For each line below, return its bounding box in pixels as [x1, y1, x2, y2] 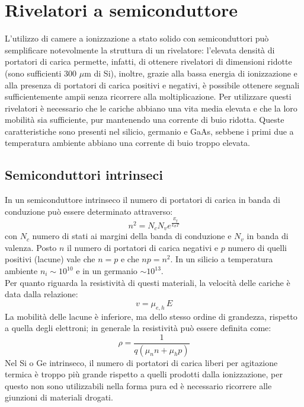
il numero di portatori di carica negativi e [67, 241, 219, 253]
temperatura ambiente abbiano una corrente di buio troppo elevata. [5, 136, 251, 149]
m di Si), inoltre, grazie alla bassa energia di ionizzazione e [84, 66, 297, 79]
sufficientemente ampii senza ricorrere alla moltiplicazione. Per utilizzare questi [5, 90, 292, 103]
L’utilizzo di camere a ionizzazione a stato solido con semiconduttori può [5, 32, 269, 44]
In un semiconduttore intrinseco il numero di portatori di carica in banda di [5, 193, 280, 206]
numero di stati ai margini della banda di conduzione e [32, 230, 232, 242]
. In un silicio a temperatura [170, 253, 273, 265]
